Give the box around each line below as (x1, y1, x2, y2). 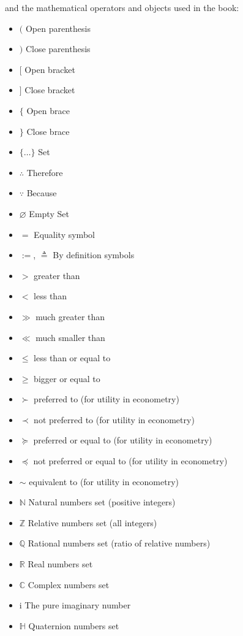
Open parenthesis (25, 21, 91, 34)
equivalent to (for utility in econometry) (29, 475, 179, 488)
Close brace (26, 125, 70, 137)
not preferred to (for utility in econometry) (34, 413, 195, 426)
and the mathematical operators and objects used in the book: (5, 1, 239, 13)
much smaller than (36, 331, 105, 343)
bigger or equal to (34, 372, 100, 385)
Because (26, 186, 57, 199)
